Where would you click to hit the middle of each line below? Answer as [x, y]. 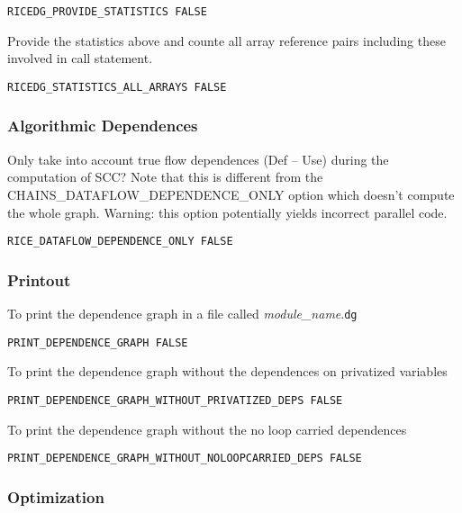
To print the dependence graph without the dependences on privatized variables [227, 371]
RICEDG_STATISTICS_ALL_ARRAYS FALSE [117, 87]
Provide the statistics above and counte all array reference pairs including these [226, 40]
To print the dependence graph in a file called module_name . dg [182, 313]
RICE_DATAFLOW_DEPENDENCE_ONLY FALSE [120, 242]
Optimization [56, 496]
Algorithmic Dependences [103, 126]
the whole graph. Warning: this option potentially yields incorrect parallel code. [227, 212]
